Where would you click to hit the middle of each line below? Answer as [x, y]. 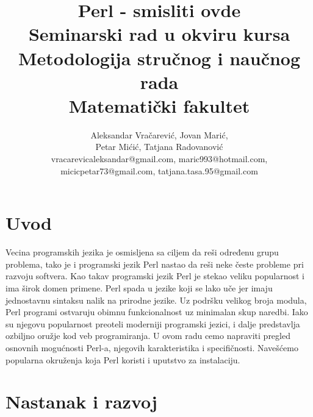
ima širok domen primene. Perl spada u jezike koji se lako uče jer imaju [139, 287]
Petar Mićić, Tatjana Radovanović [159, 147]
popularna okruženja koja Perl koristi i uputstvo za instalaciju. [123, 359]
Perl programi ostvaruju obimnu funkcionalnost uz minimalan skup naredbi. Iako [157, 312]
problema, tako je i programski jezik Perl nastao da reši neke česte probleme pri [155, 264]
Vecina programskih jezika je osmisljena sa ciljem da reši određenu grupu [142, 252]
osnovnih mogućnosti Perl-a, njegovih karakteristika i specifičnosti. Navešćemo [152, 347]
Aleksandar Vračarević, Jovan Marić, [159, 134]
